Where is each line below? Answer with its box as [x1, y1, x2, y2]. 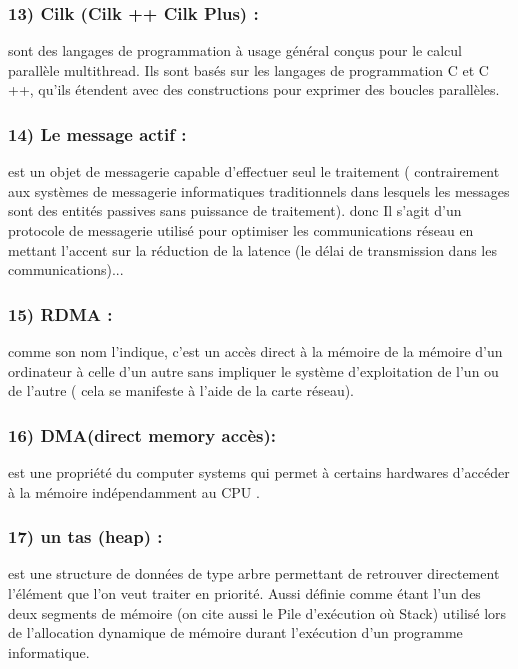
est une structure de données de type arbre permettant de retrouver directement [8, 563, 500, 584]
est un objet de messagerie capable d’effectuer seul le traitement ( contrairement [8, 161, 500, 182]
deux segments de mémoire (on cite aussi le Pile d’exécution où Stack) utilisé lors [8, 602, 507, 623]
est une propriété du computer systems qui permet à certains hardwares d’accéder [8, 462, 510, 482]
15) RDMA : [8, 301, 113, 326]
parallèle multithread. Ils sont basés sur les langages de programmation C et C [8, 59, 489, 80]
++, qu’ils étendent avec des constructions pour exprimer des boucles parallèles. [8, 79, 500, 100]
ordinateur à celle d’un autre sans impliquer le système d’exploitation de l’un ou [8, 360, 499, 381]
